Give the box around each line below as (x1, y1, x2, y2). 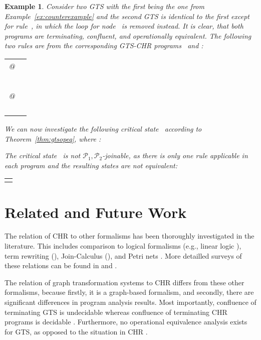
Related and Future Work (5, 201, 187, 222)
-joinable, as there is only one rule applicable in (102, 150, 248, 161)
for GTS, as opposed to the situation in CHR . (5, 326, 148, 336)
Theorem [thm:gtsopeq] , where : (5, 133, 101, 144)
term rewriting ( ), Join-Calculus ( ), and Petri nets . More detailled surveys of (5, 250, 242, 261)
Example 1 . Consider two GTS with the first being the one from (5, 1, 204, 11)
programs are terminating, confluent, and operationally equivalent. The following (5, 30, 251, 41)
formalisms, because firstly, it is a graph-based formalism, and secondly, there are (5, 287, 254, 297)
